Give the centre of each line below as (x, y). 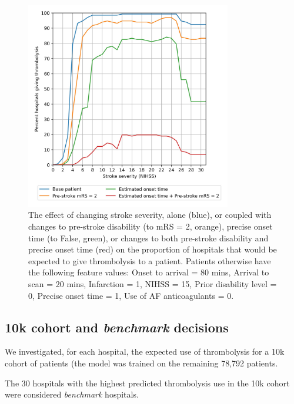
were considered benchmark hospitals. (72, 394)
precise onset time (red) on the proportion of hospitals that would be (153, 249)
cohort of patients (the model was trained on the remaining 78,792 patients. (141, 363)
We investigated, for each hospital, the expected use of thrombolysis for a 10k (145, 351)
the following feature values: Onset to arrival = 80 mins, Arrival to (149, 272)
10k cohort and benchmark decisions (117, 327)
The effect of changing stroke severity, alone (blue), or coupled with (150, 215)
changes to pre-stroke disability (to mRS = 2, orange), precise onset (151, 226)
